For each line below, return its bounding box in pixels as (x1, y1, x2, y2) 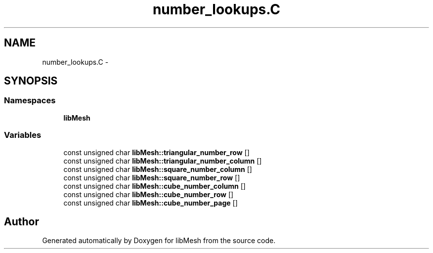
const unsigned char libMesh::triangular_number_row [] (63, 148, 250, 157)
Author (4, 215, 39, 228)
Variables (4, 130, 42, 140)
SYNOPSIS (4, 75, 58, 87)
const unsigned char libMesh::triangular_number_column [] (63, 156, 262, 165)
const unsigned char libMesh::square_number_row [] (63, 173, 240, 182)
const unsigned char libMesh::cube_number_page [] (63, 198, 238, 207)
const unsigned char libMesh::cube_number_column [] (63, 181, 246, 190)
